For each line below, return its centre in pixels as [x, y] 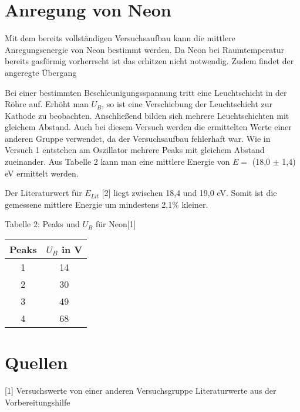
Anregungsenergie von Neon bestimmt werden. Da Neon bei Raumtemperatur [144, 49]
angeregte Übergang [41, 72]
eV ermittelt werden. [42, 173]
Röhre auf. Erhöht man [47, 104]
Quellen [36, 362]
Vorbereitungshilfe [38, 402]
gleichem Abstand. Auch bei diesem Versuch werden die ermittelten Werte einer [148, 127]
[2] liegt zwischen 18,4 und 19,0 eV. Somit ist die [189, 193]
